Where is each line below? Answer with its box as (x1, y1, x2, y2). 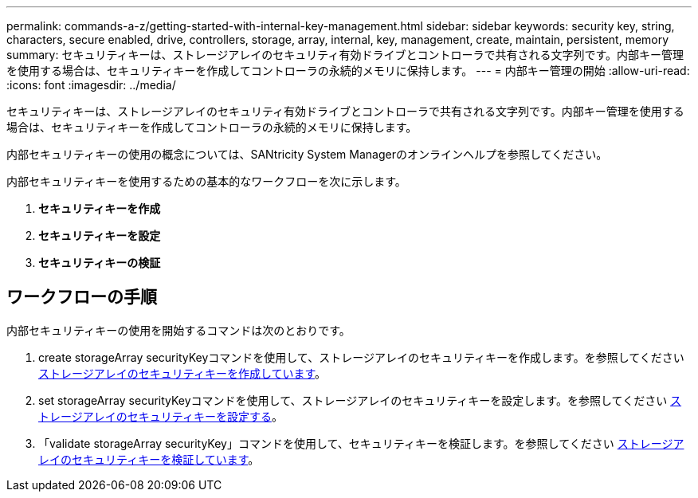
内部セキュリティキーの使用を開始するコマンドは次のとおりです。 (6, 323, 351, 337)
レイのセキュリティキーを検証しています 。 (38, 452, 260, 466)
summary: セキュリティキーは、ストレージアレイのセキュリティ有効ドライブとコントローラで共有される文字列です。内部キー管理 (6, 48, 684, 61)
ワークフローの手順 (6, 287, 157, 308)
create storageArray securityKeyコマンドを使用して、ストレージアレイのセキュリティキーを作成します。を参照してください (38, 350, 684, 364)
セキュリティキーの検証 (38, 256, 161, 269)
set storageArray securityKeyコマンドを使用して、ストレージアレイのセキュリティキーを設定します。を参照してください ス (38, 393, 682, 407)
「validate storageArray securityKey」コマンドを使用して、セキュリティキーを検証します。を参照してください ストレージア (38, 436, 684, 450)
